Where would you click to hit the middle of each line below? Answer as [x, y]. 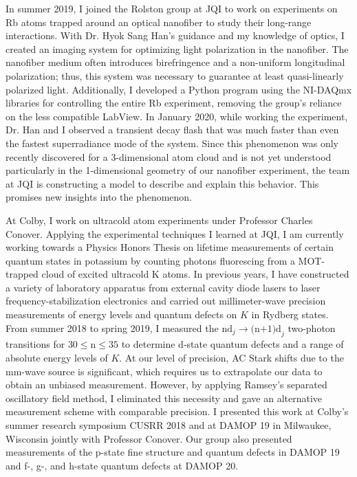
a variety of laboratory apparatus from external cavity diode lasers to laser [163, 287]
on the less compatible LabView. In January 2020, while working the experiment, [177, 116]
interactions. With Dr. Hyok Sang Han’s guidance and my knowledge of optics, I [175, 35]
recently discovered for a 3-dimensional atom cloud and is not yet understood [169, 156]
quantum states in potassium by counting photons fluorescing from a [150, 260]
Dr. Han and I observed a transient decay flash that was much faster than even [172, 130]
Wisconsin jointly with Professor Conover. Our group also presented [149, 438]
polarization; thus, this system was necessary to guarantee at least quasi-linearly [175, 75]
